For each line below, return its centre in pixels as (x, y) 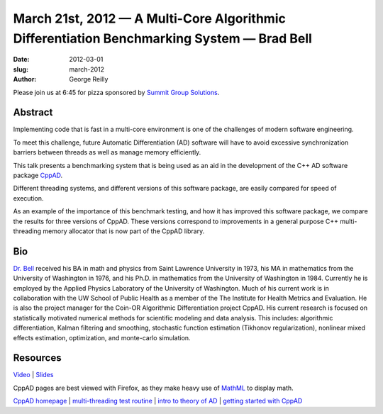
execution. (28, 198)
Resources (37, 358)
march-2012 (87, 69)
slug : (21, 69)
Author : (25, 79)
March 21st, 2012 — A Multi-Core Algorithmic (150, 18)
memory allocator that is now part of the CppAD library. (124, 231)
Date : (21, 60)
